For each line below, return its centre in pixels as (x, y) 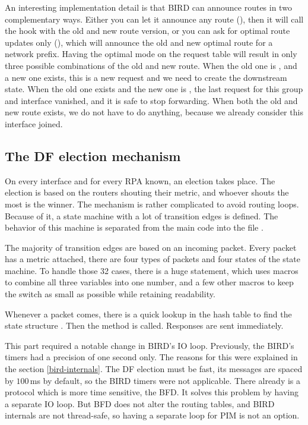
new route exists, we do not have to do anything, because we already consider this (154, 112)
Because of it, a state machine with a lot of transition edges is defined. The (142, 215)
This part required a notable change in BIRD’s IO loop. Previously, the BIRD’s (150, 345)
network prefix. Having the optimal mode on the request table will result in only (151, 54)
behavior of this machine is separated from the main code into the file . (134, 227)
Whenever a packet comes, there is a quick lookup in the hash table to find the (148, 314)
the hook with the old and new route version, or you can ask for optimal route (147, 31)
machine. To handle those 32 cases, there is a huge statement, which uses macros (152, 270)
